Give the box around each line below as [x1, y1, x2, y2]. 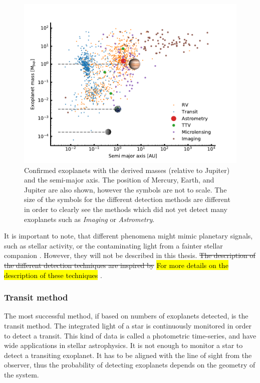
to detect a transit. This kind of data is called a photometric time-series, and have [4, 330, 256, 340]
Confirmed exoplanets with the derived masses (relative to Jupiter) [24, 164, 230, 175]
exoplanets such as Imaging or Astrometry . [24, 213, 155, 224]
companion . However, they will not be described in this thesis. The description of [4, 250, 255, 260]
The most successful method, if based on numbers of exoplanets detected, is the [4, 310, 248, 321]
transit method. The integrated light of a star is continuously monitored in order [4, 320, 252, 330]
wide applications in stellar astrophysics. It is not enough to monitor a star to [4, 340, 243, 350]
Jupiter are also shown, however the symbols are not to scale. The [24, 184, 227, 194]
